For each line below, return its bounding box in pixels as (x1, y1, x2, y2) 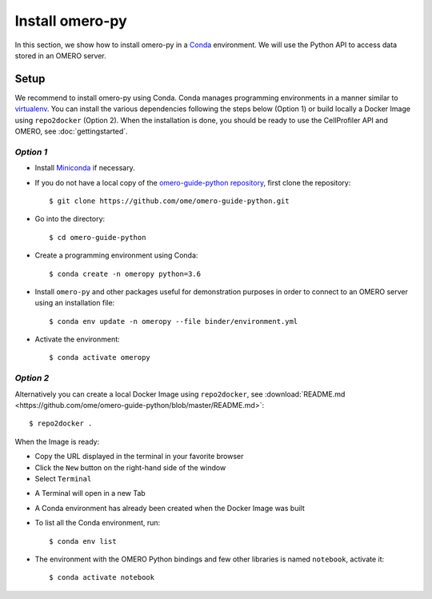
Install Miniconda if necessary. (34, 163, 135, 173)
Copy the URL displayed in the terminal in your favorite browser (34, 452, 244, 461)
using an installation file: (34, 298, 115, 308)
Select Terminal (34, 473, 92, 483)
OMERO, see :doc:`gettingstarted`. (14, 126, 128, 136)
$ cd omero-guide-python (49, 233, 146, 242)
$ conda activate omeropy (49, 353, 151, 362)
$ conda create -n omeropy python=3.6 (49, 269, 202, 278)
